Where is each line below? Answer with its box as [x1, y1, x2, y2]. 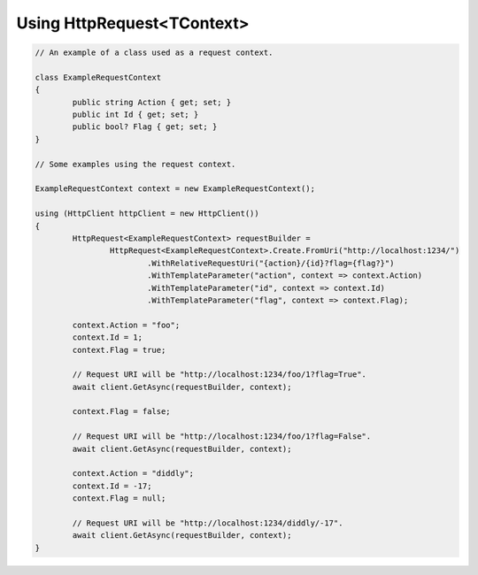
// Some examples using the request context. [35, 159, 236, 169]
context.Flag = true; [72, 345, 166, 355]
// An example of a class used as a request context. [35, 48, 274, 57]
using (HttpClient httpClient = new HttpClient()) [35, 209, 260, 218]
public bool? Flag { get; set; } [72, 122, 218, 132]
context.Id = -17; [72, 480, 152, 491]
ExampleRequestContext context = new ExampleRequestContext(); [35, 184, 316, 194]
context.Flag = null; [72, 494, 166, 503]
